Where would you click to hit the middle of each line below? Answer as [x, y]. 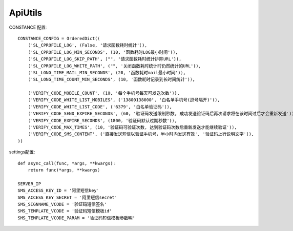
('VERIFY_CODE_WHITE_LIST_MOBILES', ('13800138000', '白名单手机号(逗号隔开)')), [124, 100]
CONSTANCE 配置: [28, 27]
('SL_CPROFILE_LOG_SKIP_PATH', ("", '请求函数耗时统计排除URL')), [105, 59]
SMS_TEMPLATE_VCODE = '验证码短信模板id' [65, 211]
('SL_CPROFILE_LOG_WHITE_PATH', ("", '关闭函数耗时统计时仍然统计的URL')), [114, 66]
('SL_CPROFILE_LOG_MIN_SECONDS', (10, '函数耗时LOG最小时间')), [103, 52]
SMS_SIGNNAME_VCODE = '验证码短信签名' [62, 204]
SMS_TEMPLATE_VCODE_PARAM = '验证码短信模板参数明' [76, 218]
